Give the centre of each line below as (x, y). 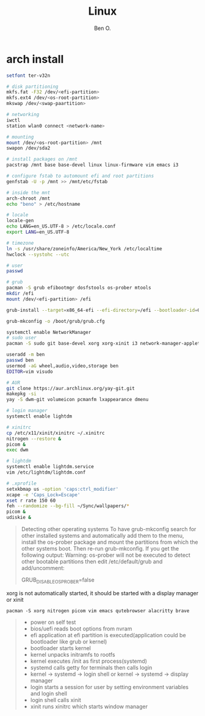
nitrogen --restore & (34, 439)
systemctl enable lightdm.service (50, 467)
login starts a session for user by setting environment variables (110, 687)
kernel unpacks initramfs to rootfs (73, 654)
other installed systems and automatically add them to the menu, (103, 536)
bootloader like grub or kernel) (69, 642)
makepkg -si (21, 394)
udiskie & (19, 518)
